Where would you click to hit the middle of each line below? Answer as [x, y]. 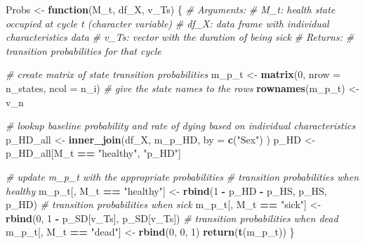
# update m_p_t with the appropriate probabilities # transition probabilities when [182, 176]
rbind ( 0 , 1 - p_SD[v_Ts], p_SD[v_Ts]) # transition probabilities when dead [172, 218]
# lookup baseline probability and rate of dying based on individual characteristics [181, 126]
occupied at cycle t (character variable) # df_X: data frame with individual [167, 23]
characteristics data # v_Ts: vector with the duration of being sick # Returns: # [180, 37]
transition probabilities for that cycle [84, 50]
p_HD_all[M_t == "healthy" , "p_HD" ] [93, 153]
